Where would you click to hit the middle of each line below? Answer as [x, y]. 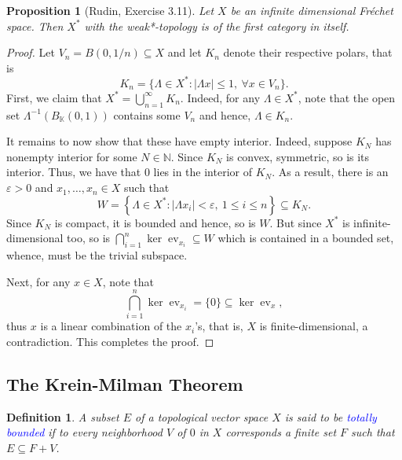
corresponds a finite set [281, 432]
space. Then [35, 26]
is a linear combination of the [111, 326]
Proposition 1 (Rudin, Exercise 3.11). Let [110, 10]
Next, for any [38, 281]
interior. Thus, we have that [74, 172]
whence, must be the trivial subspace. [97, 255]
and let [185, 52]
